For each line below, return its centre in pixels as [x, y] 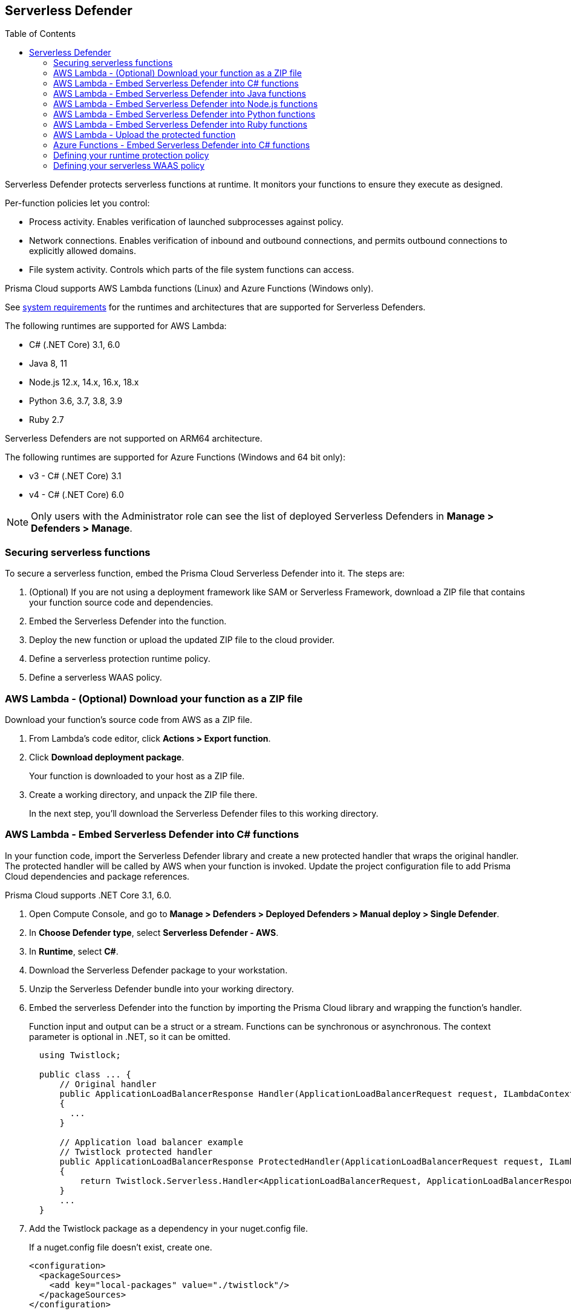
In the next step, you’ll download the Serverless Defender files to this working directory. [204, 813]
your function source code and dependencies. [121, 603]
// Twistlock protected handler [136, 1152]
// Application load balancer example [152, 1142]
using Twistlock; [80, 1055]
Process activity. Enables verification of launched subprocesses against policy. [186, 222]
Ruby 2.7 [47, 420]
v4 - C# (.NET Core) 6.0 [77, 495]
